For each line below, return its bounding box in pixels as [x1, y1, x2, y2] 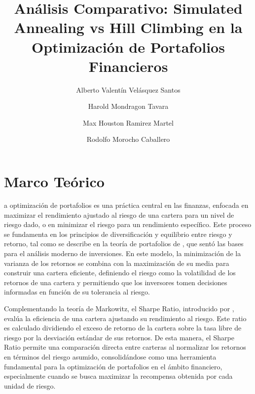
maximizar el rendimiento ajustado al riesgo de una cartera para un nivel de [4, 209, 234, 220]
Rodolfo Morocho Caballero [86, 134, 170, 144]
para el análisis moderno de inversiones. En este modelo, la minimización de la [4, 248, 241, 258]
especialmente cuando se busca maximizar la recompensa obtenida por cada [4, 371, 233, 381]
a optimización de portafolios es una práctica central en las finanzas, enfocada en [4, 200, 249, 210]
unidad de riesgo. [4, 380, 56, 391]
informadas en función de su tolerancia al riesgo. [4, 287, 150, 297]
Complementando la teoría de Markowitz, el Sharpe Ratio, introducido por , [4, 303, 234, 313]
